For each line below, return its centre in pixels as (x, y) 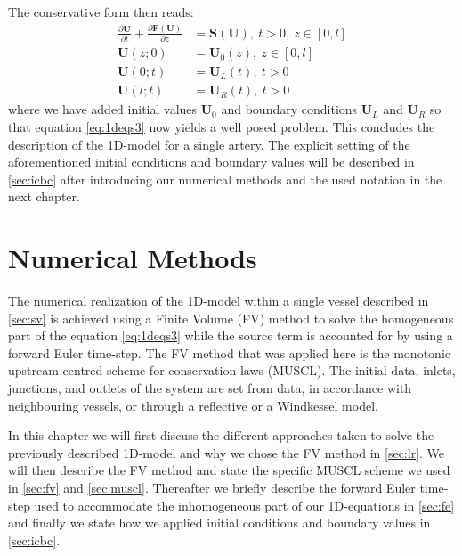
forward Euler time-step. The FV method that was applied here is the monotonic (229, 352)
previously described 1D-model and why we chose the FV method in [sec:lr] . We (227, 452)
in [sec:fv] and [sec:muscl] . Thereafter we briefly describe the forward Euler (212, 488)
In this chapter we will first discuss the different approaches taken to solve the (221, 435)
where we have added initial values (103, 109)
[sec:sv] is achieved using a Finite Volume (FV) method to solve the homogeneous (231, 318)
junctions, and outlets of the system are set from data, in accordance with (210, 388)
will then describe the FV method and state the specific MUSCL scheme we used (229, 470)
